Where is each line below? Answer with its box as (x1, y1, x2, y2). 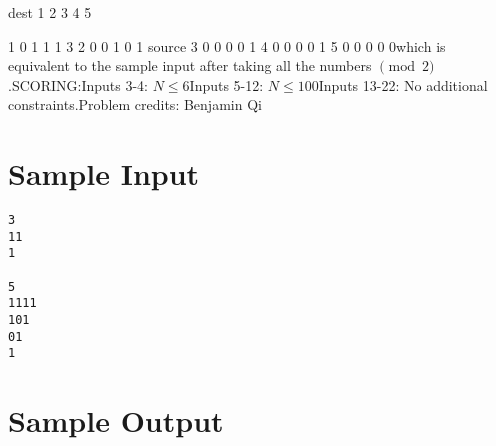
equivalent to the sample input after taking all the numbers (8, 55, 372, 76)
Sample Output (8, 400, 224, 441)
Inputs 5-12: (189, 74, 264, 95)
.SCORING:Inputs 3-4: (8, 74, 148, 95)
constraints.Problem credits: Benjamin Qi (8, 94, 262, 115)
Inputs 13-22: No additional (318, 74, 488, 95)
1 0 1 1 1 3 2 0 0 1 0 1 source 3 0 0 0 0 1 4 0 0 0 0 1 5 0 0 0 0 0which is (8, 35, 446, 56)
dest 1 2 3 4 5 (8, 2, 92, 22)
